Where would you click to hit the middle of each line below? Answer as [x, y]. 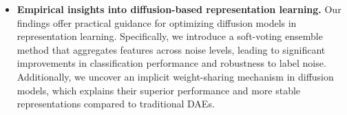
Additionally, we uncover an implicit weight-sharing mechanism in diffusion [175, 76]
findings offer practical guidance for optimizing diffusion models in [157, 22]
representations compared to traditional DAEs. [116, 104]
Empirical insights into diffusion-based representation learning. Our [179, 9]
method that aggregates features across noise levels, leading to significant [171, 49]
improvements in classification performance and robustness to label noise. [171, 63]
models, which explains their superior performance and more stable [159, 90]
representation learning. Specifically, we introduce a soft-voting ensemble [170, 36]
